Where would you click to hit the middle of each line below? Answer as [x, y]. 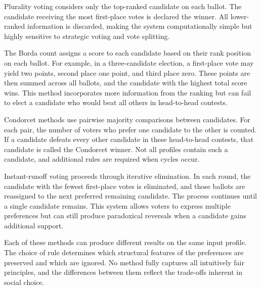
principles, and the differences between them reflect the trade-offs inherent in [123, 272]
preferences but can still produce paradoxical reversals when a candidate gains [125, 215]
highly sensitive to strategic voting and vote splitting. [87, 36]
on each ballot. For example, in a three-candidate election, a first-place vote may [129, 62]
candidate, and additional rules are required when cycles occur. [102, 159]
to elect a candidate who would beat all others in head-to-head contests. [116, 102]
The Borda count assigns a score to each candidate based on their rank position [128, 53]
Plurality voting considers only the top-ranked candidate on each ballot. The [123, 6]
